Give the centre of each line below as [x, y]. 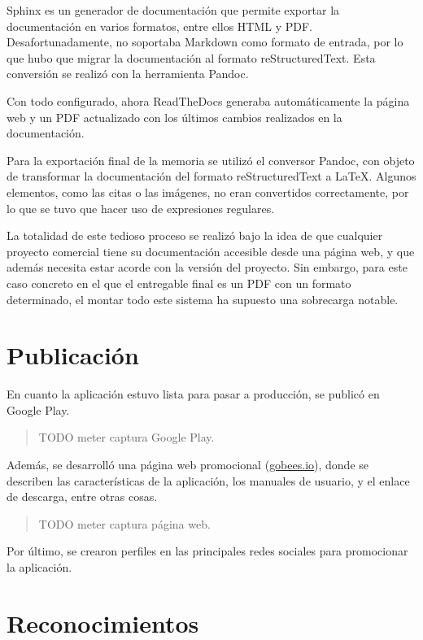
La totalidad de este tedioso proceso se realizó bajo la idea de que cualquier [195, 235]
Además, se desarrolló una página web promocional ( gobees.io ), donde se [188, 464]
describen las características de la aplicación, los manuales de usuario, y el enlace [208, 480]
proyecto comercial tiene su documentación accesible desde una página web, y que [211, 251]
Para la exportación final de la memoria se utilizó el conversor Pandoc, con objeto [211, 160]
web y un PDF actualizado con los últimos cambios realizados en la [174, 117]
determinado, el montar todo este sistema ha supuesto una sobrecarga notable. [203, 299]
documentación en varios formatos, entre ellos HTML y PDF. [159, 26]
